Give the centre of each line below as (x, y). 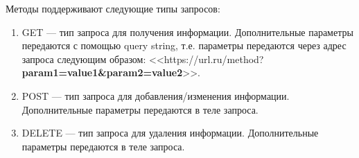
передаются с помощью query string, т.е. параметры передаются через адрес (184, 45)
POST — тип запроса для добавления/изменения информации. (156, 95)
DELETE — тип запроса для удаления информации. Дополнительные (170, 133)
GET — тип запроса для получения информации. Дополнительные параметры (187, 32)
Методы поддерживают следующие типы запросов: (113, 8)
